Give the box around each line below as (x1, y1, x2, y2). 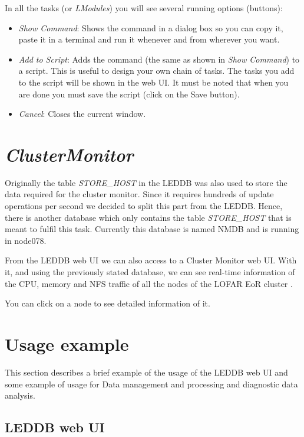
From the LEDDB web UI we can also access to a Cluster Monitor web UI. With (5, 254, 297, 266)
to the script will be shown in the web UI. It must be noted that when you (18, 76, 289, 88)
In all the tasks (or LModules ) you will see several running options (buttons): (5, 2, 283, 14)
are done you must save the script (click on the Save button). (18, 87, 240, 100)
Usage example (5, 332, 129, 356)
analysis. (5, 389, 35, 402)
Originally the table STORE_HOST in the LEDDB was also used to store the (5, 176, 288, 188)
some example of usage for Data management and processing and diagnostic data (5, 377, 298, 390)
